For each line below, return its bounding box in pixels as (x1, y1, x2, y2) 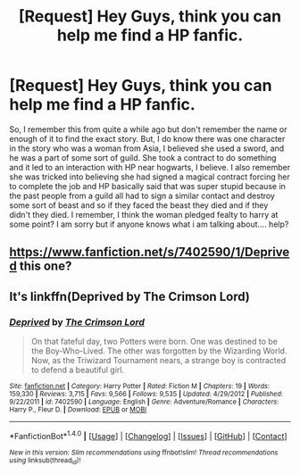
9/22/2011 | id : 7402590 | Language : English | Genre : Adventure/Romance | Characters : (9, 397, 279, 407)
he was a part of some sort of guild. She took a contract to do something (9, 152, 277, 162)
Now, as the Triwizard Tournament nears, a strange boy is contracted (30, 355, 287, 366)
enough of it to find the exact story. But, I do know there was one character (9, 133, 286, 144)
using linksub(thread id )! (9, 455, 81, 466)
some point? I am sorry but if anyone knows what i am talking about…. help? (9, 219, 289, 229)
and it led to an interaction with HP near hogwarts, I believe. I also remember (9, 162, 291, 172)
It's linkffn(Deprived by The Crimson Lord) (9, 288, 250, 304)
